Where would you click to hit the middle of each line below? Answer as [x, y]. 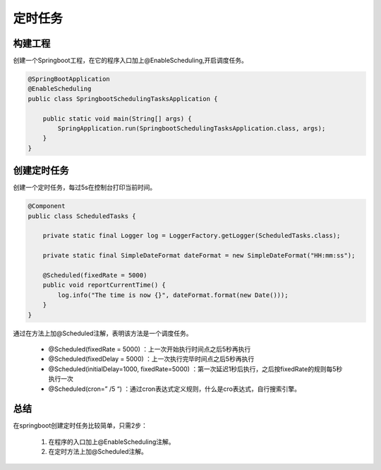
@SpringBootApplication [69, 79]
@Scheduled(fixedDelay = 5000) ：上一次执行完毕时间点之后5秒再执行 [151, 359]
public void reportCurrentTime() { [104, 285]
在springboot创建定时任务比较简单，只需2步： [80, 426]
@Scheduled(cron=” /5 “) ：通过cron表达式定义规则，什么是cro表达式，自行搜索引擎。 [175, 389]
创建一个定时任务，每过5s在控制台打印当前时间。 [85, 188]
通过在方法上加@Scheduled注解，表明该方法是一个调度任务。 [103, 333]
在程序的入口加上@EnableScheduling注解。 [112, 442]
